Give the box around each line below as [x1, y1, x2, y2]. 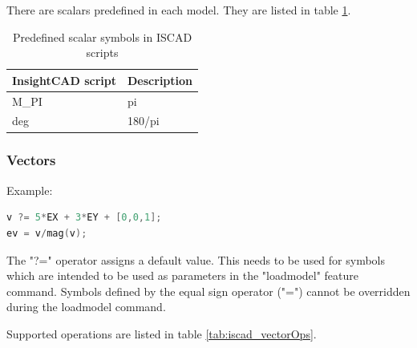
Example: [6, 181, 53, 198]
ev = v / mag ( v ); [6, 227, 87, 239]
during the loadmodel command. [6, 298, 166, 315]
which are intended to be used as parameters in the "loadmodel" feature [6, 267, 359, 284]
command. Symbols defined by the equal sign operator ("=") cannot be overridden [6, 282, 411, 299]
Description [128, 71, 193, 88]
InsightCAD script [12, 71, 117, 88]
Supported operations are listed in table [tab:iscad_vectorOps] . [6, 325, 317, 342]
